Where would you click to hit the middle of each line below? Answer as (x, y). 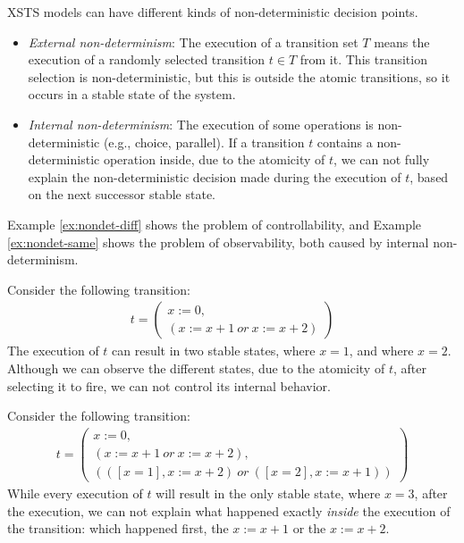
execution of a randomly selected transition (147, 59)
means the (402, 42)
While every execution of (75, 493)
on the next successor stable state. (122, 194)
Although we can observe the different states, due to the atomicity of (196, 368)
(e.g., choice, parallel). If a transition (204, 142)
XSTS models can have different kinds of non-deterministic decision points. (213, 12)
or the (309, 528)
